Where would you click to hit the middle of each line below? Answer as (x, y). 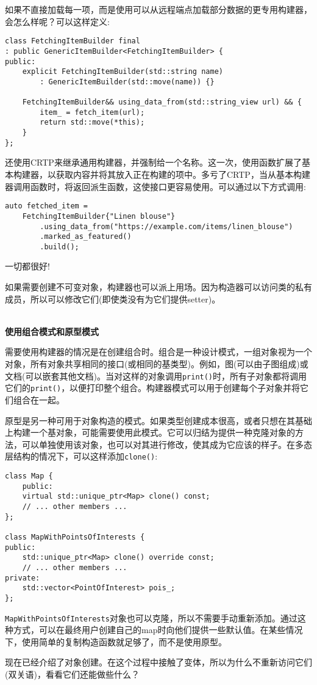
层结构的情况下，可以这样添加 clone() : (81, 456)
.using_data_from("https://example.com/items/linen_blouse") (166, 226)
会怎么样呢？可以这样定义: (57, 21)
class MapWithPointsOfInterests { (75, 537)
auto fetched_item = (47, 206)
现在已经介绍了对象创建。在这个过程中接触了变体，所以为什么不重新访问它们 (158, 662)
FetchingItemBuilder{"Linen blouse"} (99, 216)
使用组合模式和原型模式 (52, 331)
